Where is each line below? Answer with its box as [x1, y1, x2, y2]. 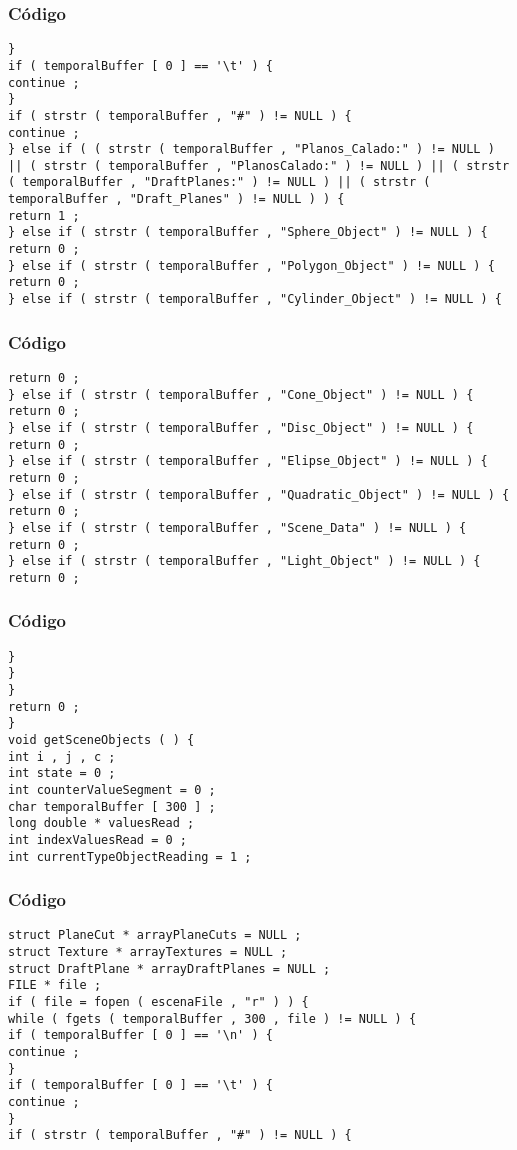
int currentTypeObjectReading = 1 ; [8, 849, 252, 864]
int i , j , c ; [8, 749, 116, 764]
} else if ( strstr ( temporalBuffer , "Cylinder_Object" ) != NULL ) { [8, 292, 502, 307]
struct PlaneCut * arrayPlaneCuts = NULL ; [8, 928, 302, 943]
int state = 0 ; [8, 766, 116, 781]
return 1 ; [8, 208, 80, 223]
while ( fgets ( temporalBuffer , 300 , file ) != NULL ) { [8, 1011, 417, 1026]
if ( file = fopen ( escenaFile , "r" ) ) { [8, 995, 309, 1010]
